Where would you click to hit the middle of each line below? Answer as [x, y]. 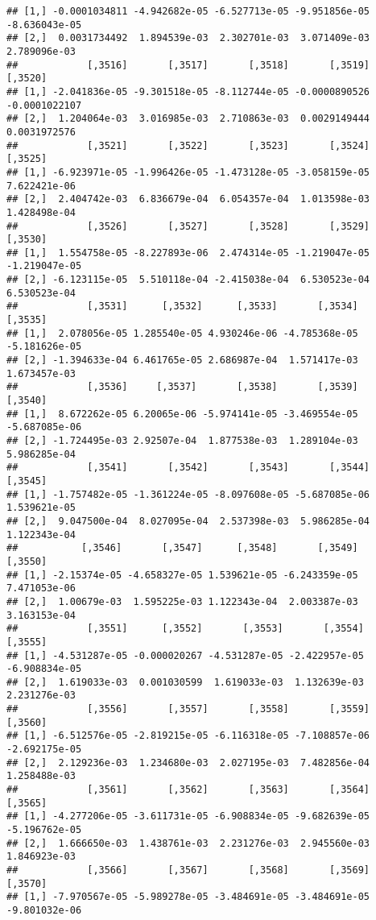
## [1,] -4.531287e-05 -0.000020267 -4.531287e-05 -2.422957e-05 [185, 655]
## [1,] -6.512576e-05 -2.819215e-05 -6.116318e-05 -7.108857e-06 [188, 736]
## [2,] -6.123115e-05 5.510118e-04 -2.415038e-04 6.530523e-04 [188, 280]
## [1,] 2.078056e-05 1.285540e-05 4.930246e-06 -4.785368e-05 [182, 333]
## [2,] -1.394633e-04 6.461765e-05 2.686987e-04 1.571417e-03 [182, 361]
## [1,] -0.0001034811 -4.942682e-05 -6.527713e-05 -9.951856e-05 [188, 11]
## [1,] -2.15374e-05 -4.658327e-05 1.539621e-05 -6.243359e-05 [182, 575]
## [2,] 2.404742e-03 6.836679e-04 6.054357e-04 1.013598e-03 [188, 199]
